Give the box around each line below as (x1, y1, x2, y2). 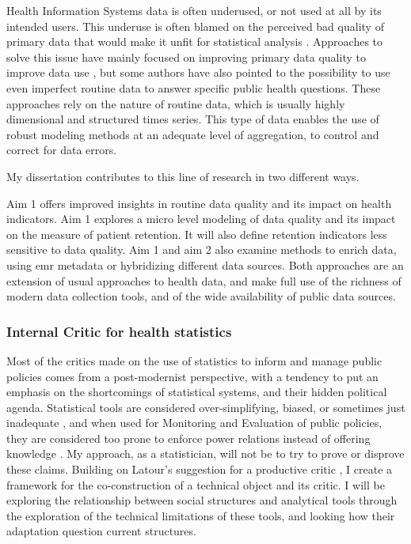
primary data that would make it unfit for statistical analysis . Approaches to (6, 33, 383, 50)
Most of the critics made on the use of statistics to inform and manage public (6, 352, 382, 368)
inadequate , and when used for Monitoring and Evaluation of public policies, (6, 414, 382, 431)
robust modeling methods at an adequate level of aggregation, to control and (6, 126, 379, 142)
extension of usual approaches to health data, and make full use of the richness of (6, 272, 401, 289)
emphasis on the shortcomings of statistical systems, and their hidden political (6, 383, 387, 400)
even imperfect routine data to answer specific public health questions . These (6, 79, 381, 96)
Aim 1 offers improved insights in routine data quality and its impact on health (6, 195, 392, 211)
